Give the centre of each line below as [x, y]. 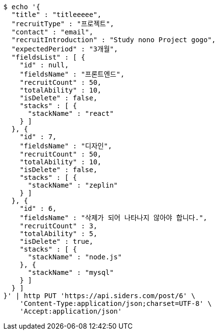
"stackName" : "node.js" [75, 257]
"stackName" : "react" [71, 113]
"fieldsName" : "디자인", [66, 146]
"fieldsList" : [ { [48, 57]
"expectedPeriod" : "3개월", [65, 49]
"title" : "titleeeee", [56, 15]
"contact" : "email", [52, 32]
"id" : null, [44, 65]
